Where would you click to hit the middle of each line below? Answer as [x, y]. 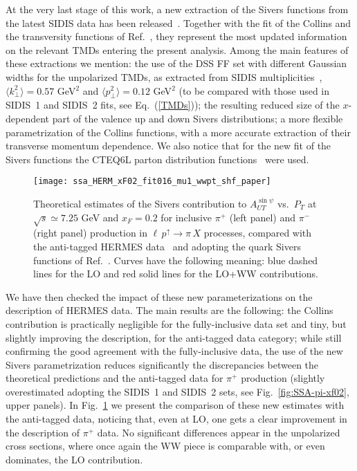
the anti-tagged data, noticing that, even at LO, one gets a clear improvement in [176, 419]
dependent [28, 118]
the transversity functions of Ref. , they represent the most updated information [176, 36]
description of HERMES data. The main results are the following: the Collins [170, 310]
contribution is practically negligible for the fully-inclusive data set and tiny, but [176, 323]
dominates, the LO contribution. [74, 459]
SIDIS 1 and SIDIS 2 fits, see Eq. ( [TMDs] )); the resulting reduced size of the [173, 105]
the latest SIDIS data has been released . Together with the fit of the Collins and [178, 22]
